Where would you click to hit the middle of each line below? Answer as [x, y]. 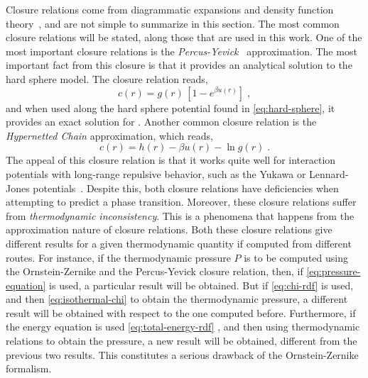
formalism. [29, 368]
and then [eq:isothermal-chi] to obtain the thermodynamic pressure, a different [177, 299]
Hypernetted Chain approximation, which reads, [109, 135]
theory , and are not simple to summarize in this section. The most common [173, 23]
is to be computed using [296, 257]
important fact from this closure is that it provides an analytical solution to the [179, 65]
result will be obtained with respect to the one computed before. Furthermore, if [181, 312]
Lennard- [329, 173]
